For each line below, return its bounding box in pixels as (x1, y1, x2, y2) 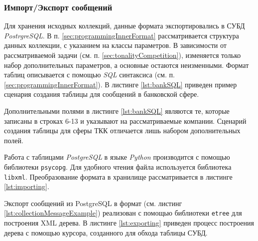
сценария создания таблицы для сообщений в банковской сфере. (4, 89, 199, 99)
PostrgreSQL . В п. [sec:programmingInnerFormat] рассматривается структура (4, 30, 239, 40)
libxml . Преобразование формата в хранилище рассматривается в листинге (4, 171, 233, 182)
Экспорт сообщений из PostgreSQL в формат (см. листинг (4, 198, 182, 208)
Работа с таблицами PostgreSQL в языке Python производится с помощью (4, 152, 230, 162)
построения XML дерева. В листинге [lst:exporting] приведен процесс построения (4, 218, 254, 228)
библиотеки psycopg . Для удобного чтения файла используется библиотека (4, 161, 232, 172)
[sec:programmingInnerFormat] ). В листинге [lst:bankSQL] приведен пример (4, 79, 237, 89)
